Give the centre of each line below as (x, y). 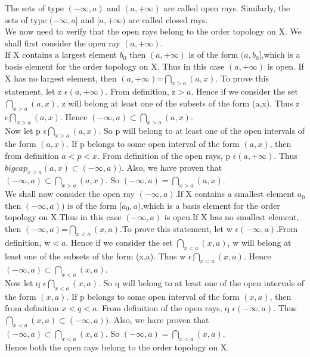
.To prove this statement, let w (176, 228)
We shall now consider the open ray (70, 194)
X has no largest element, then (61, 78)
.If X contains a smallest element (235, 194)
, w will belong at (259, 242)
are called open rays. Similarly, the (227, 8)
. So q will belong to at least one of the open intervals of (201, 283)
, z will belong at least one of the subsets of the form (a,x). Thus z (178, 103)
